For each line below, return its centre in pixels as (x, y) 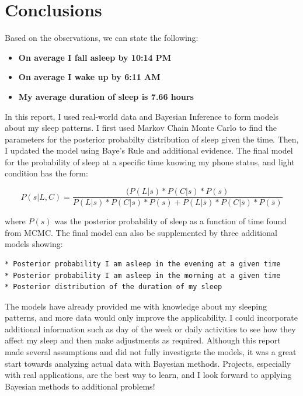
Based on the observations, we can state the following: (102, 38)
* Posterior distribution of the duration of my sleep (114, 287)
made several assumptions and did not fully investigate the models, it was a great (151, 352)
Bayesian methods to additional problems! (80, 386)
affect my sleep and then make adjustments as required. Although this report (143, 340)
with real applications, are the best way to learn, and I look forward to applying (148, 375)
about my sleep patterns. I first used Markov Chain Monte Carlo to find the (141, 128)
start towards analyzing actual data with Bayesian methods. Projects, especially (148, 363)
